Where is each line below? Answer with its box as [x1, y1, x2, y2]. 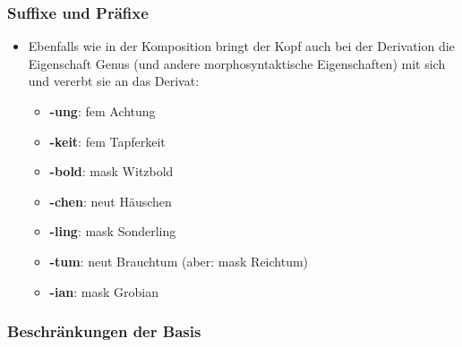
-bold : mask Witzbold [49, 162, 174, 181]
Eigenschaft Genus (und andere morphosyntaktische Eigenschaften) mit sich [28, 54, 446, 72]
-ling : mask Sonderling [49, 222, 176, 241]
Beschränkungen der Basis [7, 320, 201, 343]
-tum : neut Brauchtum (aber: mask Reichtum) [49, 251, 309, 270]
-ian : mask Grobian [49, 282, 158, 300]
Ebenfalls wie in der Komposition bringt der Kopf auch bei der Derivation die [28, 37, 455, 55]
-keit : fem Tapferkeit [49, 131, 166, 150]
